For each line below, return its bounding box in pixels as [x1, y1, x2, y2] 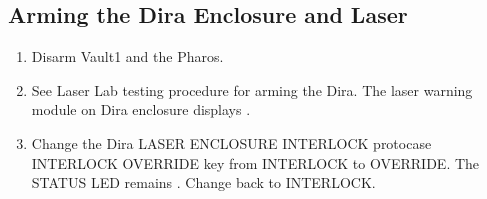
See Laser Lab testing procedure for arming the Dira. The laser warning [31, 79, 473, 100]
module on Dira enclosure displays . [31, 99, 251, 120]
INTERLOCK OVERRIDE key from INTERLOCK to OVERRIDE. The [31, 152, 480, 173]
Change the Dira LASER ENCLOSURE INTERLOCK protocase [31, 132, 432, 153]
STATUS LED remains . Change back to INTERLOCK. [31, 172, 376, 193]
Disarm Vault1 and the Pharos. [31, 46, 224, 67]
